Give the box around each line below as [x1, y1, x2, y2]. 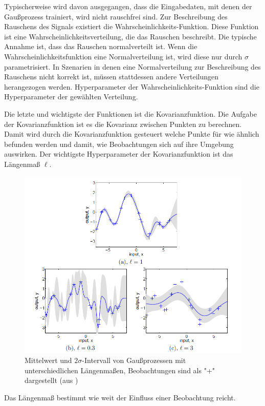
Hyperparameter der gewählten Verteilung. [4, 91, 138, 102]
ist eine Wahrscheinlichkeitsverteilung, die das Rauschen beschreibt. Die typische [4, 31, 257, 41]
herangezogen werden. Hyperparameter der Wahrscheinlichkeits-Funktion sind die [4, 81, 259, 92]
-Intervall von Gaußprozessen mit [82, 355, 186, 366]
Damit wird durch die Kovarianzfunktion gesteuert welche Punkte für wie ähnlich [4, 129, 259, 139]
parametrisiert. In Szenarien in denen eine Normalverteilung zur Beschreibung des [4, 61, 261, 72]
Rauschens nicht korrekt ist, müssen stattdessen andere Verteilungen [4, 71, 218, 82]
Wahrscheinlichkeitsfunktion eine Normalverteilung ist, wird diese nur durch [4, 51, 242, 61]
